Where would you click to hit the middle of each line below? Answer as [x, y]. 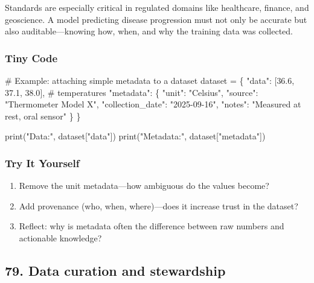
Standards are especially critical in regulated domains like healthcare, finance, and [157, 7]
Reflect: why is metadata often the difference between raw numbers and [152, 226]
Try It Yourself [42, 163]
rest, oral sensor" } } [43, 116]
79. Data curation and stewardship [115, 270]
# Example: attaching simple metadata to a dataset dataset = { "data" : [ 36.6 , [150, 80]
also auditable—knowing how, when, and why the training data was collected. [149, 31]
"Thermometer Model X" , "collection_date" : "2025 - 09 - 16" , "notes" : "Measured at [153, 104]
